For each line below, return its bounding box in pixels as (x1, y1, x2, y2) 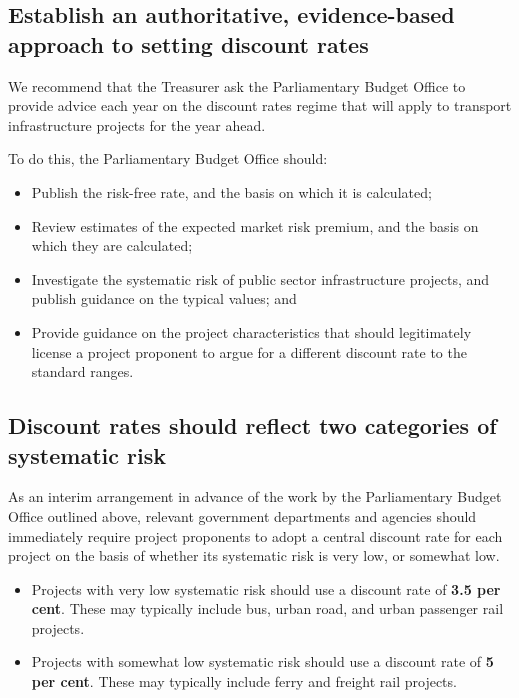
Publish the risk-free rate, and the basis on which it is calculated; (31, 181, 432, 202)
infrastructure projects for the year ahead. (8, 114, 266, 135)
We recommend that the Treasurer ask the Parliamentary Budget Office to (8, 75, 466, 96)
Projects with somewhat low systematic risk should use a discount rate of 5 (31, 651, 494, 672)
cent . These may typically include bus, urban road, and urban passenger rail (31, 598, 504, 619)
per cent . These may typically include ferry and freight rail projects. (31, 671, 457, 692)
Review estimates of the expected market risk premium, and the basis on (31, 215, 479, 236)
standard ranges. (31, 361, 134, 382)
